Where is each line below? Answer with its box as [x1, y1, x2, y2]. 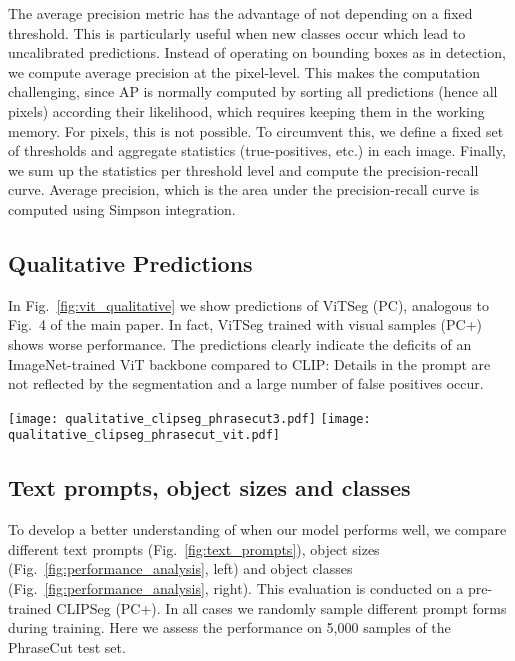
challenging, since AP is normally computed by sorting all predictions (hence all [8, 81, 498, 102]
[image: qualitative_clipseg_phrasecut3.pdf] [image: [8, 411, 371, 426]
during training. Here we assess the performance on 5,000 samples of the [8, 617, 451, 638]
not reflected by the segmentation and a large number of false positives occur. [8, 373, 484, 394]
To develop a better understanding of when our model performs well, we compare [8, 519, 507, 540]
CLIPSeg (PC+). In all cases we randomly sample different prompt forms [56, 597, 507, 618]
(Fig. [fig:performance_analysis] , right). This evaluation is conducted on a [8, 578, 464, 598]
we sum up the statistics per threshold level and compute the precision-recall [8, 159, 479, 180]
